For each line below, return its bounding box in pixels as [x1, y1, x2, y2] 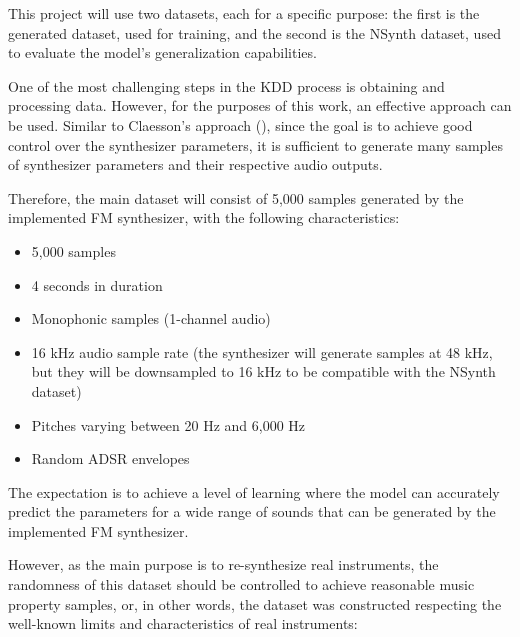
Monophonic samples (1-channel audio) [31, 308, 271, 329]
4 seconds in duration [31, 274, 163, 295]
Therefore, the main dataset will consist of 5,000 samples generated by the [8, 187, 464, 208]
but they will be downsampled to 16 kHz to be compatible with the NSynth [31, 361, 496, 382]
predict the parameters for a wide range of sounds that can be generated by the [8, 501, 496, 522]
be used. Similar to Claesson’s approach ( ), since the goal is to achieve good [8, 114, 473, 135]
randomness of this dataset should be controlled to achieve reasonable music [8, 574, 475, 595]
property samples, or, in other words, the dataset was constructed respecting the [8, 593, 502, 614]
